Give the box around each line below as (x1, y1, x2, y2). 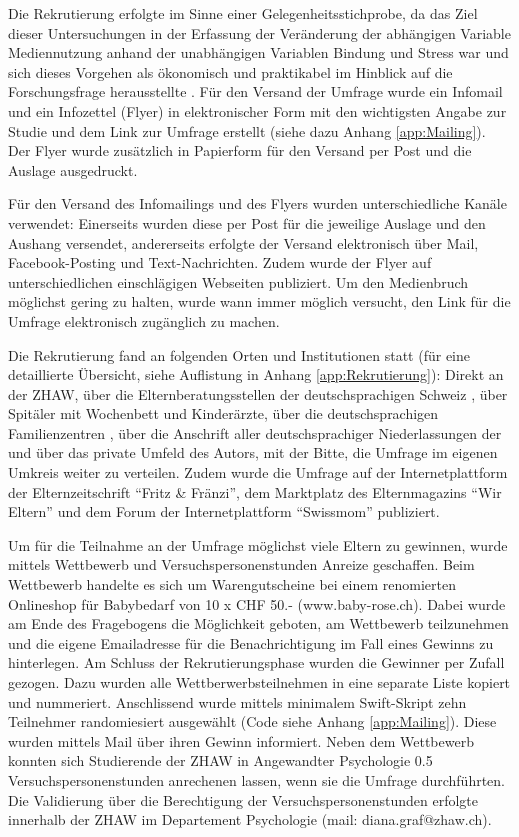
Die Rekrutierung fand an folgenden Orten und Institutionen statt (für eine (8, 344, 470, 365)
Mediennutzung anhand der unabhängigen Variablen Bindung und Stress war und (8, 42, 509, 63)
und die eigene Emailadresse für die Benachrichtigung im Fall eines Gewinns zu (8, 632, 494, 653)
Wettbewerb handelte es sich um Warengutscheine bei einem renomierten (8, 574, 456, 595)
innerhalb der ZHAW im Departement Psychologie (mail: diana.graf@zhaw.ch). (8, 809, 492, 830)
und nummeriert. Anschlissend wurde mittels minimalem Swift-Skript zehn (8, 691, 467, 712)
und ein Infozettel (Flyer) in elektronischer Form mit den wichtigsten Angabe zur (8, 100, 507, 121)
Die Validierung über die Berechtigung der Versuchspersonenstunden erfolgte (8, 789, 479, 810)
